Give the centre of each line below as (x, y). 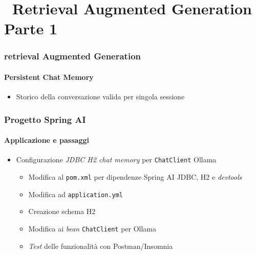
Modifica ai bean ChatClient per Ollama (92, 228)
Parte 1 (31, 28)
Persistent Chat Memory (49, 77)
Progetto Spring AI (45, 119)
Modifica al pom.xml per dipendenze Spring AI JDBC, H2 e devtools (135, 177)
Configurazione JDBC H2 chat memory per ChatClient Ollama (116, 160)
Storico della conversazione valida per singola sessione (100, 97)
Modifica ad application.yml (76, 194)
